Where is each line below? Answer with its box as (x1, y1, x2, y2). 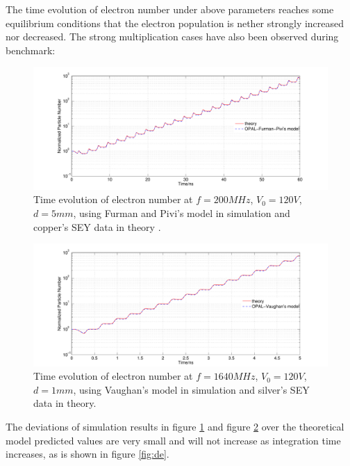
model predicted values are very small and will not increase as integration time (6, 433, 341, 447)
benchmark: (6, 42, 56, 57)
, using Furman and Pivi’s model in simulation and (73, 205, 290, 220)
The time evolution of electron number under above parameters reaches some (6, 2, 334, 16)
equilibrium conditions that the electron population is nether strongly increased (6, 15, 344, 30)
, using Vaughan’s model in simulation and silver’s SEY (73, 382, 310, 396)
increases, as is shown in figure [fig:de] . (6, 447, 169, 461)
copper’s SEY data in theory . (33, 219, 161, 234)
